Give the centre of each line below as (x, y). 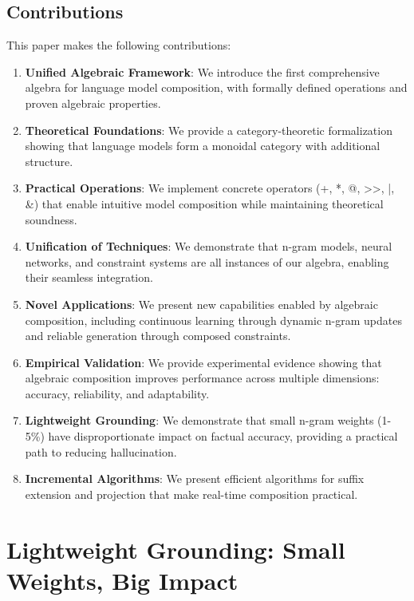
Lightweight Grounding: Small (176, 549)
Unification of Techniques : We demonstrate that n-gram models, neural (209, 246)
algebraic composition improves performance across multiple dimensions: (202, 378)
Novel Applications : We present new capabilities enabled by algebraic (201, 304)
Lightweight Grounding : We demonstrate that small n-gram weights (199, 420)
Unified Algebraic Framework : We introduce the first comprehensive (202, 71)
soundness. (51, 219)
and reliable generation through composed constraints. (158, 336)
